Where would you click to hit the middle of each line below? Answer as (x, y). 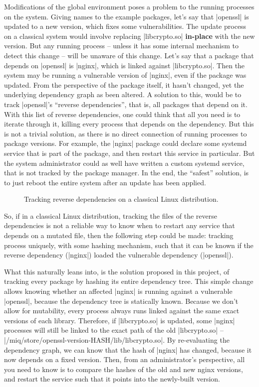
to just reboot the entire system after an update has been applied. (105, 182)
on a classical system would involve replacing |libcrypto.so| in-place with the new (129, 36)
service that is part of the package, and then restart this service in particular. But (129, 153)
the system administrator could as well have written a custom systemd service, (124, 163)
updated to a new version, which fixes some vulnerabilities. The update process (125, 26)
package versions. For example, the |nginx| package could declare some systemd (126, 143)
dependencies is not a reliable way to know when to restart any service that (120, 225)
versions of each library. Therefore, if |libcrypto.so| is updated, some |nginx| (120, 320)
